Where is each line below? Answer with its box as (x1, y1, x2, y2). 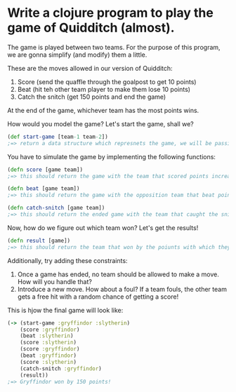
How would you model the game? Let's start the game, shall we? (7, 119, 195, 128)
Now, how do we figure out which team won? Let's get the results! (7, 223, 199, 232)
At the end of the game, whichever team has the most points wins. (7, 106, 199, 114)
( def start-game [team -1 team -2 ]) (7, 133, 109, 140)
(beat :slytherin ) (20, 332, 74, 339)
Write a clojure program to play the (7, 5, 214, 21)
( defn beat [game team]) (7, 185, 80, 192)
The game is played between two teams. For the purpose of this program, (7, 43, 221, 51)
